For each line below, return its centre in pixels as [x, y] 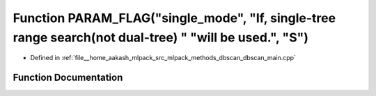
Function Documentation [68, 78]
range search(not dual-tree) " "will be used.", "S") [161, 37]
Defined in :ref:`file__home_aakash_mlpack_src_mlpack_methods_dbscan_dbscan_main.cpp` [163, 58]
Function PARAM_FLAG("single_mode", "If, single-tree [174, 18]
